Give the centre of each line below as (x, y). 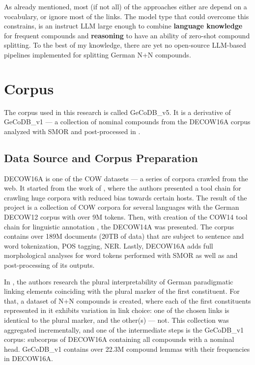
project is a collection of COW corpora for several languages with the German (122, 207)
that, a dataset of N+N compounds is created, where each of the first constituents (127, 300)
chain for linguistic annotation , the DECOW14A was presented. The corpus (119, 226)
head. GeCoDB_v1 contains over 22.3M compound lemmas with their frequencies (127, 349)
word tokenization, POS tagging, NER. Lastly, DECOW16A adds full (109, 245)
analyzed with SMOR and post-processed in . (72, 131)
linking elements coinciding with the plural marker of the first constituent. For (122, 291)
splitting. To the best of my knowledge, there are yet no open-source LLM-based (125, 45)
